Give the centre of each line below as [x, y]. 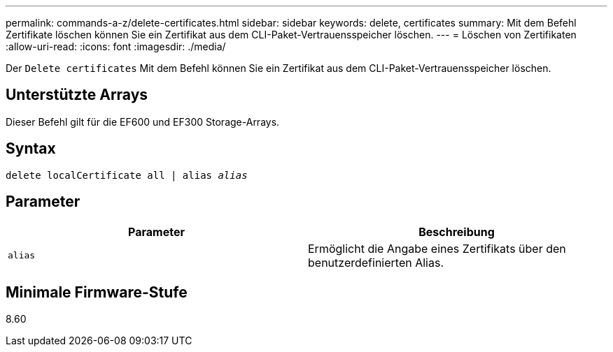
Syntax [31, 149]
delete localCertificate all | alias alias [127, 175]
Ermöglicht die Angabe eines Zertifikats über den [437, 248]
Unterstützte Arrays [77, 95]
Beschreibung [457, 232]
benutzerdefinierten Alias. [376, 262]
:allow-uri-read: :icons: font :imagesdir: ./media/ [116, 46]
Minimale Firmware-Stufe [97, 292]
